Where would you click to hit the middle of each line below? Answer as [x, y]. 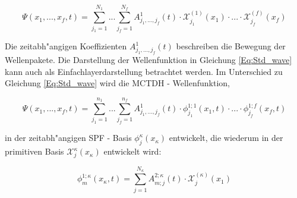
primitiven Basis [34, 151]
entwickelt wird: [132, 151]
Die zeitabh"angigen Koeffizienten [66, 46]
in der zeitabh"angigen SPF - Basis [68, 138]
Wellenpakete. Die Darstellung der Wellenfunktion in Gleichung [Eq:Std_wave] [148, 60]
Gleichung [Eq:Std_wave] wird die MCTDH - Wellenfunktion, [117, 83]
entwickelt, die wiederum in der [226, 138]
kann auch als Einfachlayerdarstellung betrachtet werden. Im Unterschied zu [144, 71]
